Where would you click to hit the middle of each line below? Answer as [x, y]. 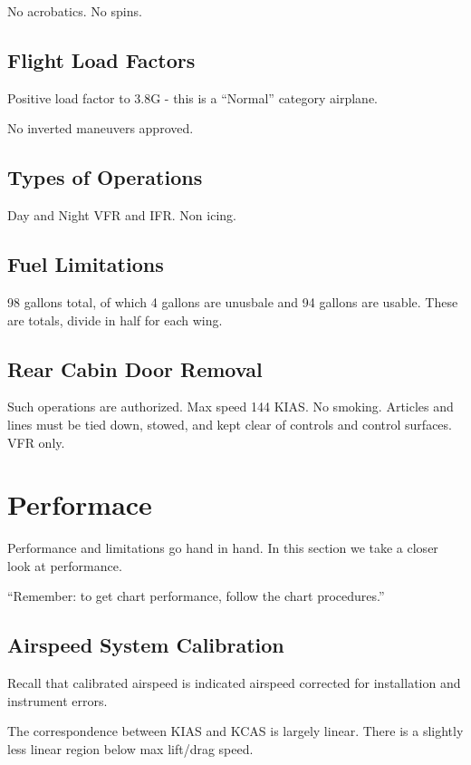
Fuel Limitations [86, 264]
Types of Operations [105, 177]
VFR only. [36, 442]
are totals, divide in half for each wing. [115, 320]
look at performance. [65, 565]
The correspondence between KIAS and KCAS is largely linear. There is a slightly [235, 731]
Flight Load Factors [101, 59]
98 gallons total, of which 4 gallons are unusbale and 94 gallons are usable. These [233, 301]
